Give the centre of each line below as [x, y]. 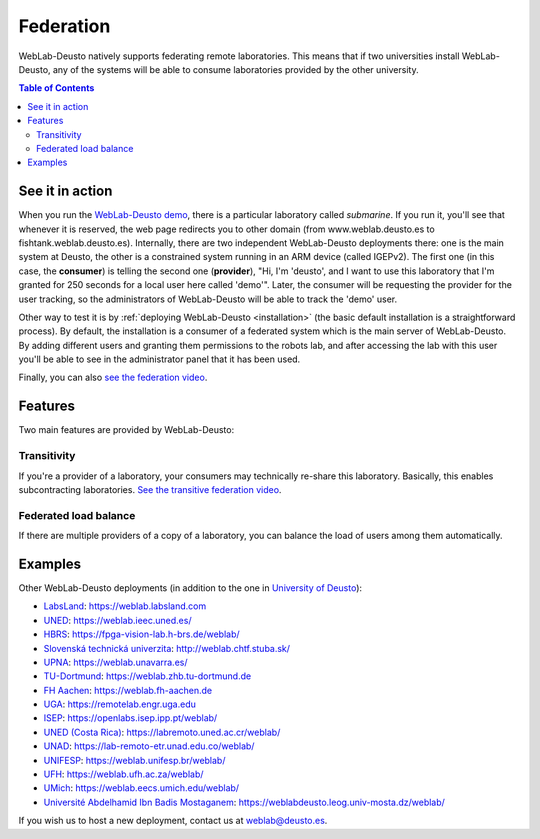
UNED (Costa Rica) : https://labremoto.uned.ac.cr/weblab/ [162, 732]
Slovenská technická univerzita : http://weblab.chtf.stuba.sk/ [166, 648]
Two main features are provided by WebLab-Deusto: [126, 430]
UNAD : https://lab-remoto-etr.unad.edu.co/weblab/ [149, 746]
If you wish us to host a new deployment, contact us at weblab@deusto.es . [173, 821]
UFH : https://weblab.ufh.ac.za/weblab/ [123, 774]
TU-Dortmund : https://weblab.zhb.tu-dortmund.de [147, 676]
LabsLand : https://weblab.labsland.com [125, 606]
